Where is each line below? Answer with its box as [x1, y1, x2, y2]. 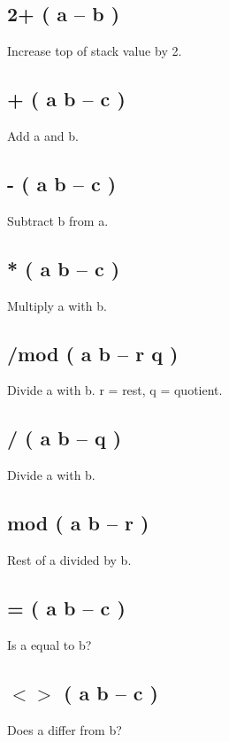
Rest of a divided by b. [7, 550, 132, 568]
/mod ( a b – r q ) [7, 339, 179, 367]
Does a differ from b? [7, 720, 122, 738]
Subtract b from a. [7, 211, 109, 229]
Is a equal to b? [7, 635, 92, 653]
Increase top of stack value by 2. [7, 42, 182, 60]
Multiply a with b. [7, 296, 107, 314]
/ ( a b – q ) [7, 424, 122, 452]
